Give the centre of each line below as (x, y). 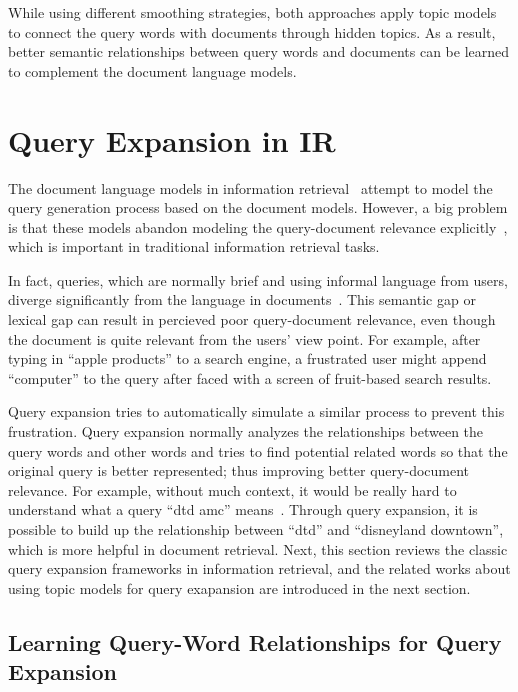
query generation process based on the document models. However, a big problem (258, 207)
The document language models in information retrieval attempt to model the (250, 187)
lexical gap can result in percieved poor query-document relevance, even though (252, 319)
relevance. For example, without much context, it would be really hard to (232, 489)
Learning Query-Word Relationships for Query (255, 641)
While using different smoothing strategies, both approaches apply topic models (252, 12)
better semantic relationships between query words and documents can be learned (259, 51)
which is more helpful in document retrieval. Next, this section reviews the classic (258, 548)
